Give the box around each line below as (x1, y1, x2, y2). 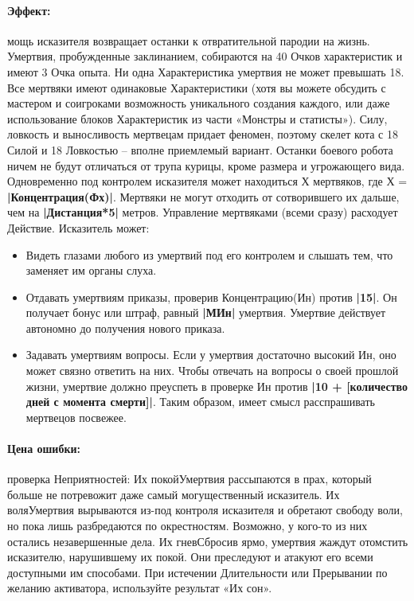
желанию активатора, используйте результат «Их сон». (7, 580, 272, 596)
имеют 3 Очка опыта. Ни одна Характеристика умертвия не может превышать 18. (7, 63, 404, 80)
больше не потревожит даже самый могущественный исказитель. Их (7, 486, 340, 502)
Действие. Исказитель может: (7, 219, 150, 236)
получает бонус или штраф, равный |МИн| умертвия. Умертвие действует (25, 304, 386, 321)
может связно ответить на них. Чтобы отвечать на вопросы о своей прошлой (25, 362, 399, 379)
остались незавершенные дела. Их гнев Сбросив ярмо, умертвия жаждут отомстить (7, 533, 408, 549)
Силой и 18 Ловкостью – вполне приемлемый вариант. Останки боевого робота (7, 141, 393, 158)
